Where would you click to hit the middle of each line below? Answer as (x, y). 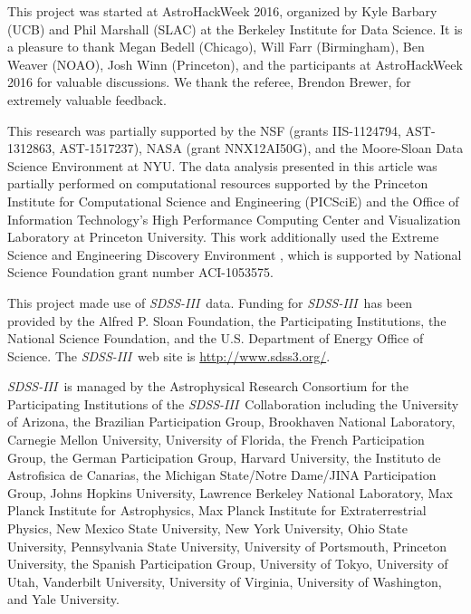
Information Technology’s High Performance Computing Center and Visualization (234, 219)
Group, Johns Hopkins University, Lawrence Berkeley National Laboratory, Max (230, 492)
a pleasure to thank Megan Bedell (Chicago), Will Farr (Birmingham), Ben (216, 47)
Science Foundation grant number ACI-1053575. (140, 272)
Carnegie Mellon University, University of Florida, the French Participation (216, 440)
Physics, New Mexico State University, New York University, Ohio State (208, 528)
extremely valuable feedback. (87, 99)
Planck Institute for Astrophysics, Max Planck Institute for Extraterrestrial (217, 510)
